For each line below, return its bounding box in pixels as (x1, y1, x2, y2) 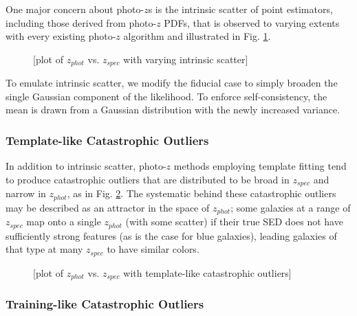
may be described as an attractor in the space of (6, 200, 210, 214)
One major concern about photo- (6, 2, 144, 16)
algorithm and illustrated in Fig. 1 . (123, 29, 271, 43)
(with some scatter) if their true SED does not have (125, 214, 343, 229)
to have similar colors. (107, 242, 199, 256)
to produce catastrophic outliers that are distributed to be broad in (6, 172, 290, 186)
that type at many (6, 242, 83, 256)
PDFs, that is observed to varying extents (164, 15, 340, 30)
